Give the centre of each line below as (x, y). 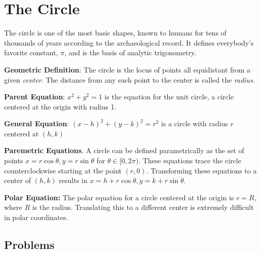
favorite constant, (31, 52)
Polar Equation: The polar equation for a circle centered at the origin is (119, 197)
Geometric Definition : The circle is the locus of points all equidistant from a (127, 69)
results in (73, 180)
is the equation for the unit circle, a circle (169, 97)
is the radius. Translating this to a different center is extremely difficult (143, 207)
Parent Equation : (34, 97)
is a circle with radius (195, 123)
